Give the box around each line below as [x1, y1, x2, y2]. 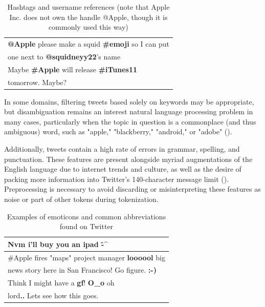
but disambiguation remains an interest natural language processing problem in [4, 106, 253, 117]
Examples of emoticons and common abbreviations [7, 211, 166, 221]
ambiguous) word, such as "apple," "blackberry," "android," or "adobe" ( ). [4, 126, 232, 137]
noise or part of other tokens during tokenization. [4, 194, 159, 204]
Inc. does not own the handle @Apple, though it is [9, 11, 168, 22]
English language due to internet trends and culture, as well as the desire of [4, 163, 241, 174]
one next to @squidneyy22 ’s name [8, 51, 121, 62]
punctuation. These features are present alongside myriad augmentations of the [4, 153, 253, 164]
